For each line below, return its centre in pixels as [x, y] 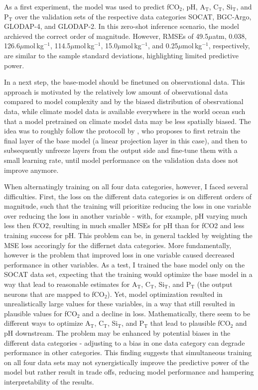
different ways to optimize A [47, 323]
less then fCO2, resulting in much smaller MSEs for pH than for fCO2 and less [124, 225]
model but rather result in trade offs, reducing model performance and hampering [129, 372]
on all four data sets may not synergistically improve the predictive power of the [127, 362]
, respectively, [229, 46]
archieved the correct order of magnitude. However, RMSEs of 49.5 [106, 36]
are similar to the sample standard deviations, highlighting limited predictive [122, 55]
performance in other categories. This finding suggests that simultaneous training [128, 352]
